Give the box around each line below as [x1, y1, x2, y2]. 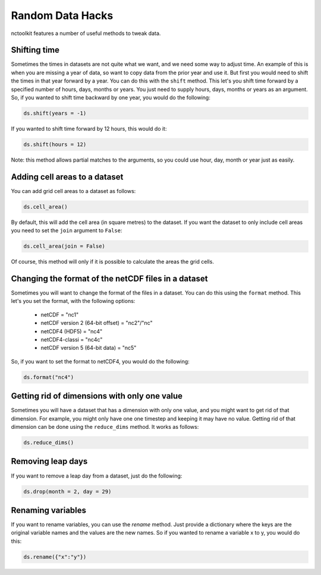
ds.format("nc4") [23, 374, 74, 380]
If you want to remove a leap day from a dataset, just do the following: [11, 472, 182, 479]
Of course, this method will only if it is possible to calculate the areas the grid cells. [11, 258, 214, 266]
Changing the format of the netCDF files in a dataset [11, 274, 208, 283]
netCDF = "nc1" [40, 311, 79, 318]
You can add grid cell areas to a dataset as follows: [11, 187, 136, 194]
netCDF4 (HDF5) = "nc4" [40, 327, 103, 335]
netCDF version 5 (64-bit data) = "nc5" [40, 345, 137, 352]
